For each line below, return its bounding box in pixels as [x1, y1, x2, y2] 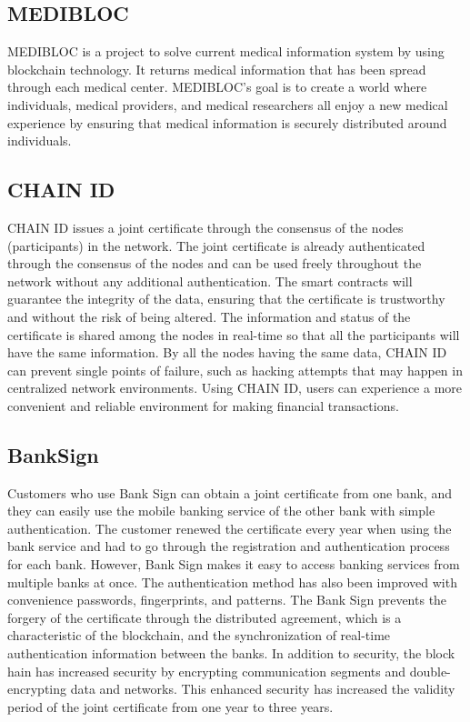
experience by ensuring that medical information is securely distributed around [7, 113, 447, 132]
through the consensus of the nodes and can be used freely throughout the [7, 254, 422, 273]
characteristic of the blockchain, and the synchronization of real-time [7, 626, 391, 645]
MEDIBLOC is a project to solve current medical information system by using [7, 42, 445, 61]
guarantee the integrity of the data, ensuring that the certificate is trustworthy [7, 289, 445, 308]
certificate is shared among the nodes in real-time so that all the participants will [7, 325, 460, 344]
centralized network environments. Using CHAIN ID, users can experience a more [7, 378, 463, 397]
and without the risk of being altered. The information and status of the [7, 306, 411, 326]
